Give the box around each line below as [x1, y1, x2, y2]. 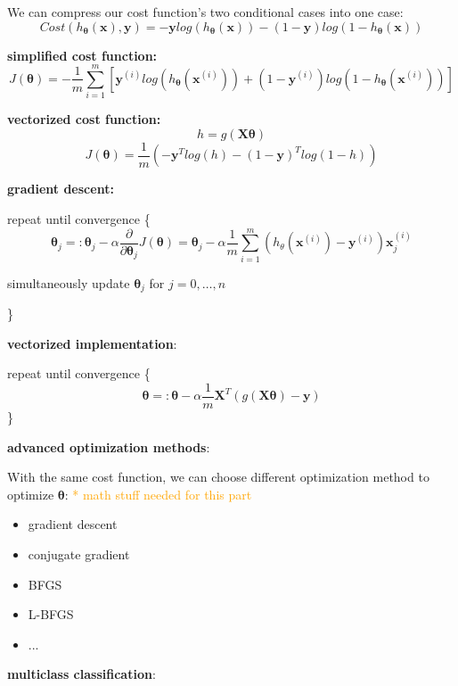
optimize [7, 484, 54, 503]
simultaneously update [7, 273, 130, 292]
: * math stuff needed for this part [64, 484, 252, 503]
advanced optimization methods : [7, 437, 210, 456]
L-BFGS [28, 605, 74, 624]
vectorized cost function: [7, 110, 161, 128]
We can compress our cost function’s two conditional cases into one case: [7, 3, 404, 21]
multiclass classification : [7, 665, 156, 683]
